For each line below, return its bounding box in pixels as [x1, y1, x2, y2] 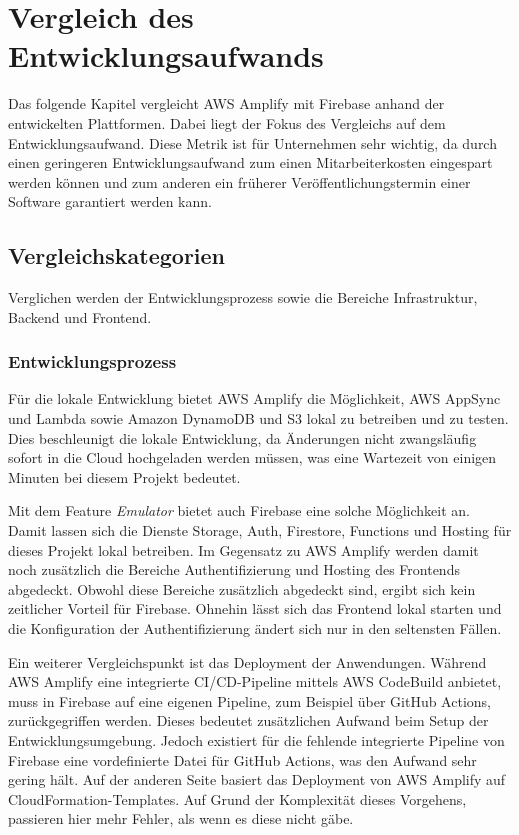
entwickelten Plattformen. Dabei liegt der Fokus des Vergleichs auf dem [8, 112, 446, 133]
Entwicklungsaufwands [8, 35, 324, 76]
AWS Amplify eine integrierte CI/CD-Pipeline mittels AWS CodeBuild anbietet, [8, 671, 502, 692]
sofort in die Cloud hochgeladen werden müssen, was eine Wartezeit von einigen [8, 447, 497, 468]
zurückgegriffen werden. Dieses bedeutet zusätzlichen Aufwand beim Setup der [8, 710, 489, 731]
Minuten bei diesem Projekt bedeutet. [8, 466, 241, 487]
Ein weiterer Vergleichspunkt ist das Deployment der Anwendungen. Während [8, 651, 487, 672]
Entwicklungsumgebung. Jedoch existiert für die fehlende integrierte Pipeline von [8, 729, 505, 750]
